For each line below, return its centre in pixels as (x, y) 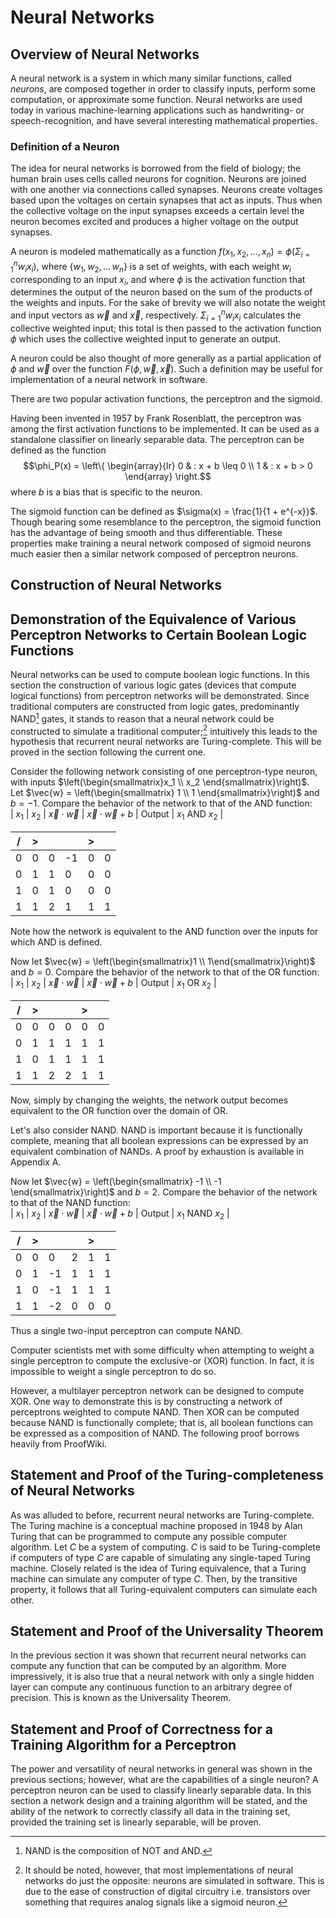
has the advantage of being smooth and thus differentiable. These (146, 532)
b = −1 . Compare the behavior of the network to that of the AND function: (161, 803)
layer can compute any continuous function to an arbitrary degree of (151, 1687)
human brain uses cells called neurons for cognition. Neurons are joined (158, 179)
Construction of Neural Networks (116, 585)
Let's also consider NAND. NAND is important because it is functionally (156, 1130)
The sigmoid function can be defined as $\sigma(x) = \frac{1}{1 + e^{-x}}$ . (164, 511)
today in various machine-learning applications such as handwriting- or (157, 110)
